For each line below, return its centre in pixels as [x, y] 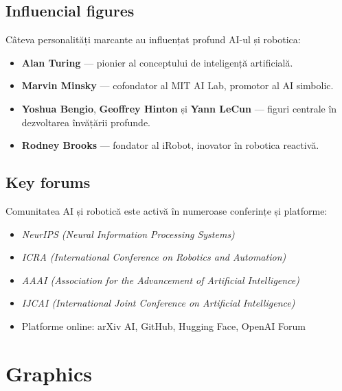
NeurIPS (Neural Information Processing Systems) [128, 234]
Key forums [48, 182]
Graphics [49, 373]
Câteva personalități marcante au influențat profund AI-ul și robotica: [153, 39]
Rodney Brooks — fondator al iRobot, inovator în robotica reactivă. [170, 145]
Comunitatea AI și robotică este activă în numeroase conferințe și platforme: [167, 210]
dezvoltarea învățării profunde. [86, 122]
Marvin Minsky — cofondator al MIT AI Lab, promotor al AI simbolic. [178, 85]
